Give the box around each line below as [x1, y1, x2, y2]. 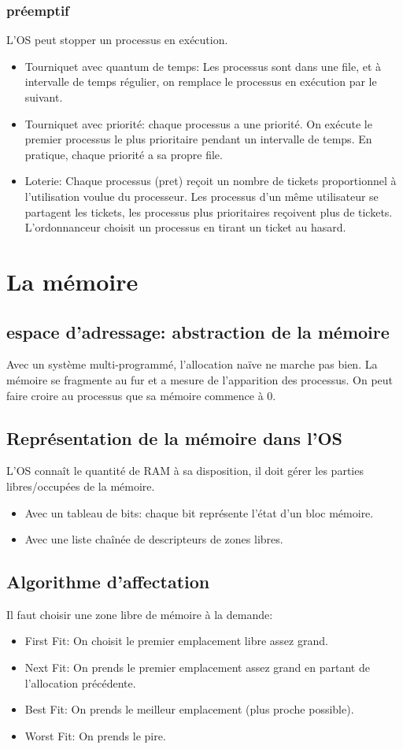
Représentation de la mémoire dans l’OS [6, 425, 342, 450]
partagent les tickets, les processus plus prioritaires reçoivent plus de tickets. [24, 203, 393, 220]
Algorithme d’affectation [6, 569, 210, 594]
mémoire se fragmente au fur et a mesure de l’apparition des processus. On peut [6, 371, 394, 387]
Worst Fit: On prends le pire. [24, 727, 166, 743]
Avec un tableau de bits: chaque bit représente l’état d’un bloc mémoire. [24, 504, 374, 521]
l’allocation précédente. [24, 674, 136, 691]
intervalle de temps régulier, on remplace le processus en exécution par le [24, 73, 377, 90]
